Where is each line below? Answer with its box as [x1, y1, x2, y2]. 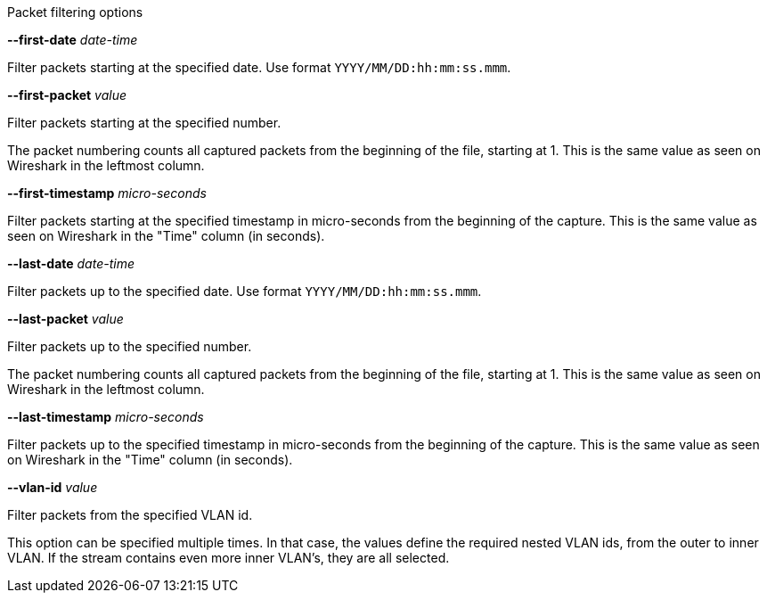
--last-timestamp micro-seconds [7, 409, 204, 424]
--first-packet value [7, 87, 127, 103]
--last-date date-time [7, 256, 135, 271]
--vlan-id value [7, 480, 98, 495]
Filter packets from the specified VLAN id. [7, 507, 253, 522]
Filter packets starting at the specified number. [7, 115, 282, 130]
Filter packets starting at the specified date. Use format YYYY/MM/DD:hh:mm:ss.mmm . [7, 60, 511, 75]
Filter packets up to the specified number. [7, 339, 252, 354]
